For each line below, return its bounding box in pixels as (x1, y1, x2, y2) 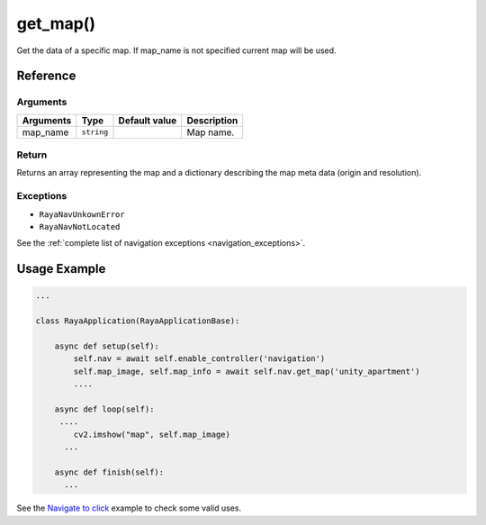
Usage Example (16, 261, 106, 276)
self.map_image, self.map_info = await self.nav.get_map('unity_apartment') (73, 366, 420, 376)
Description (186, 113, 238, 126)
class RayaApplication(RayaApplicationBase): (35, 316, 240, 326)
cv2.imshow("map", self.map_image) (73, 429, 231, 439)
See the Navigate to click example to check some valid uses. (16, 502, 242, 513)
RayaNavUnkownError (39, 209, 125, 220)
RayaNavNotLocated (39, 222, 121, 231)
